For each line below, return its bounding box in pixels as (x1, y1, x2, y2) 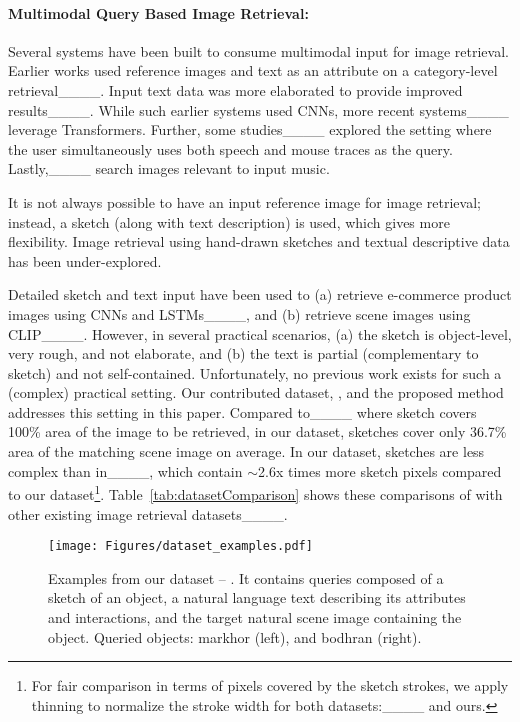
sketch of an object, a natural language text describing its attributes (48, 587, 466, 608)
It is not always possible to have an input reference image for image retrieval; (8, 191, 481, 212)
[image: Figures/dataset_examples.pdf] (48, 539, 313, 554)
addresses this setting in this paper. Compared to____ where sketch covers (8, 401, 477, 422)
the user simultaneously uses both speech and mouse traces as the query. (8, 138, 453, 159)
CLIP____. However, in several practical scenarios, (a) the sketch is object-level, (8, 323, 512, 344)
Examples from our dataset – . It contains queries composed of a (48, 567, 444, 588)
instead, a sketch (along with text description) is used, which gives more (8, 211, 450, 232)
